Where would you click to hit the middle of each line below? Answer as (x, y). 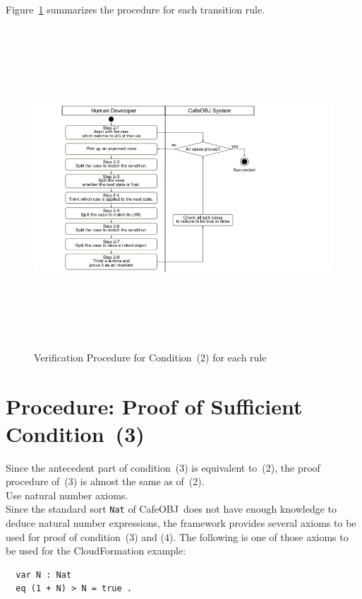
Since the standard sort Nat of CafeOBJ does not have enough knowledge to (171, 509)
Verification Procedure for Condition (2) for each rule (150, 357)
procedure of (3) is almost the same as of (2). (105, 481)
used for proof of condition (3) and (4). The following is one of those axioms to (177, 536)
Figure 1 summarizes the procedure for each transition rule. (135, 9)
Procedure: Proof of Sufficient (154, 406)
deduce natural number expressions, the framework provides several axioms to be (181, 523)
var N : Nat (44, 575)
